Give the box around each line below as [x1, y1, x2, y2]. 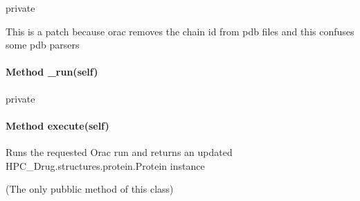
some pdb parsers [6, 37, 80, 52]
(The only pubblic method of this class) [6, 182, 174, 196]
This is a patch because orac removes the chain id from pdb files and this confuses [6, 24, 354, 38]
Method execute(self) [6, 118, 109, 132]
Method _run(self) [6, 64, 98, 79]
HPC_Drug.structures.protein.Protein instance [6, 158, 205, 173]
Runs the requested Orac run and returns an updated [6, 144, 233, 159]
